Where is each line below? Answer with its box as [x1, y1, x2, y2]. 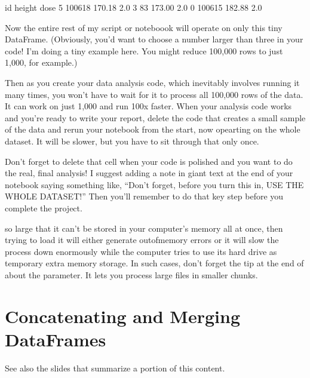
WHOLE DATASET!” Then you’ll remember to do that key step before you [5, 190, 284, 202]
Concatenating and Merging [5, 303, 240, 328]
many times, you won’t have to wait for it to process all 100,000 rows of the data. [5, 88, 303, 100]
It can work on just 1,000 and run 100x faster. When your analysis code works [5, 100, 292, 112]
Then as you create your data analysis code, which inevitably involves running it [5, 76, 300, 88]
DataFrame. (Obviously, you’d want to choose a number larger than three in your [5, 33, 303, 45]
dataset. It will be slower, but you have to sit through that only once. [5, 134, 259, 147]
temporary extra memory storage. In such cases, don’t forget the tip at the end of [5, 257, 304, 269]
